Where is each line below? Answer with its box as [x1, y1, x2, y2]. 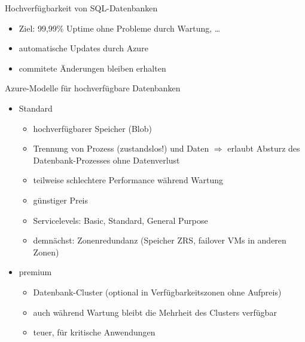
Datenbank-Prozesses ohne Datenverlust [33, 153, 180, 166]
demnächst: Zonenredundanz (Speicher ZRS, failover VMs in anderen [33, 234, 286, 247]
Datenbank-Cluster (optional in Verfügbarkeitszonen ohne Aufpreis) [33, 285, 282, 298]
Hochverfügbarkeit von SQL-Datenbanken [5, 2, 158, 14]
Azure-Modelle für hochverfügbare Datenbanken [5, 82, 181, 94]
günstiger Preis [33, 193, 89, 206]
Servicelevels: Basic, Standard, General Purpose [33, 214, 208, 226]
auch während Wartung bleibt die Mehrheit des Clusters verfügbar [33, 306, 277, 318]
